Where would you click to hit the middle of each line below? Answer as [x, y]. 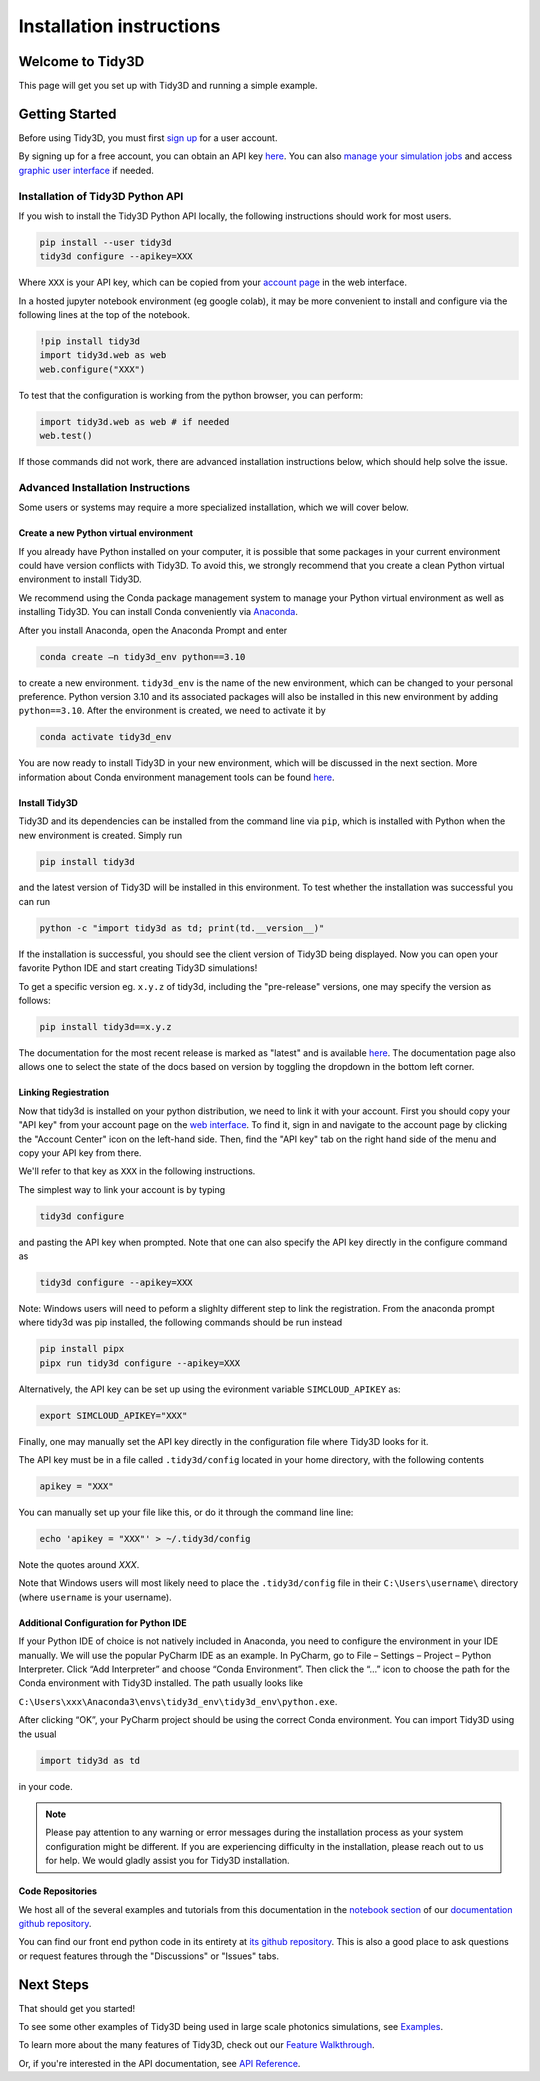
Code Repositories [58, 1891]
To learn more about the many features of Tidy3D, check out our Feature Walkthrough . [196, 2045]
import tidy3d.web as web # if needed [134, 421]
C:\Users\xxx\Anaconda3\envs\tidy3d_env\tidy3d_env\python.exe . [178, 1701]
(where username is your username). [95, 1597]
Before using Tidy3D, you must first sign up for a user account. [148, 137]
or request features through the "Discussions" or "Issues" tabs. [149, 1956]
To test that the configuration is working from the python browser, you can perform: [191, 395]
